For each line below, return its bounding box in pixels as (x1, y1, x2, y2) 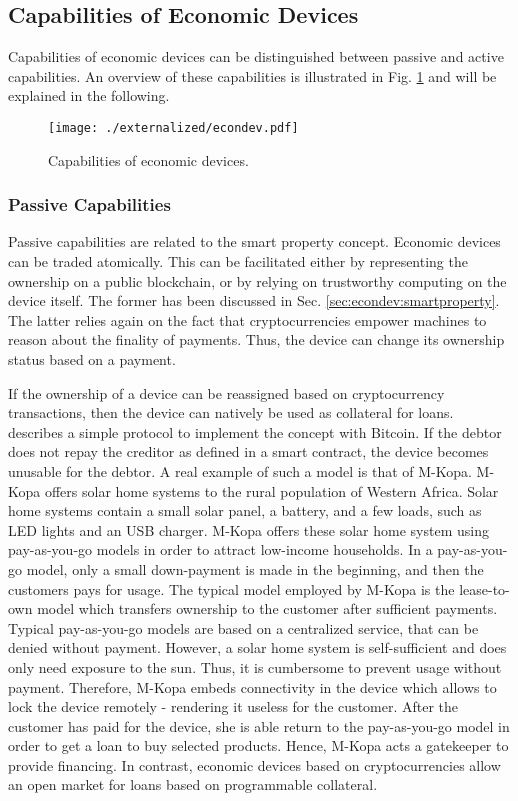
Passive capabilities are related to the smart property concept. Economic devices (8, 231, 501, 252)
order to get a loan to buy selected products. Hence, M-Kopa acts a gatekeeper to (8, 735, 509, 756)
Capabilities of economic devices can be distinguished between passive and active (8, 46, 504, 67)
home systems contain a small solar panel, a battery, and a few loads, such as (8, 500, 482, 521)
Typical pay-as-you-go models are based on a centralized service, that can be (8, 617, 479, 638)
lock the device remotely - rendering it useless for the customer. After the (8, 696, 459, 717)
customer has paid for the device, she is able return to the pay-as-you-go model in (8, 715, 510, 736)
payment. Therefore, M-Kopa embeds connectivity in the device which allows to (8, 676, 497, 697)
